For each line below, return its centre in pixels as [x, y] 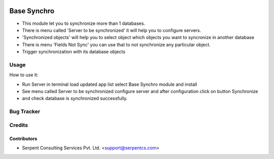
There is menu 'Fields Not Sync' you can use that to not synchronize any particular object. [116, 44]
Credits [19, 125]
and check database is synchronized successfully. [75, 99]
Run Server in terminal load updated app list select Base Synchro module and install [110, 84]
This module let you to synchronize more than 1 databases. [84, 23]
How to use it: [24, 75]
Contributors [23, 138]
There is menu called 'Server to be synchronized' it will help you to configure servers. [112, 30]
